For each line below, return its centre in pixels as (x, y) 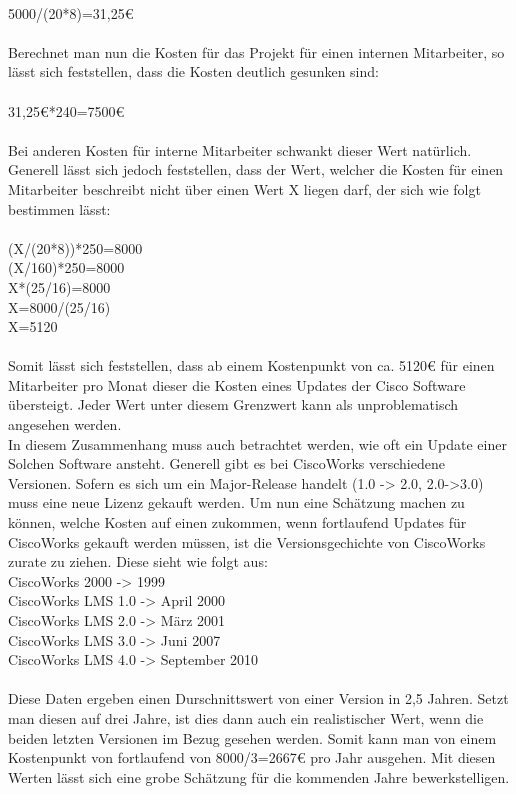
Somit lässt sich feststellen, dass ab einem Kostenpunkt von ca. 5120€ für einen (251, 365)
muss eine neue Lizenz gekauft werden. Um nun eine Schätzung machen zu (236, 502)
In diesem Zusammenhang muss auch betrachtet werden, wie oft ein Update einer (257, 443)
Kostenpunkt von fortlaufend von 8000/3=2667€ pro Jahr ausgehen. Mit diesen (252, 757)
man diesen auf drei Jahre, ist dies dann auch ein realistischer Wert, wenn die (246, 717)
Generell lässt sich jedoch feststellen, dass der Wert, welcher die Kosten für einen (256, 169)
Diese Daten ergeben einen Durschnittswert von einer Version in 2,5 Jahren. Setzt (258, 698)
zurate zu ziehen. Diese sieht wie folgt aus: (138, 561)
